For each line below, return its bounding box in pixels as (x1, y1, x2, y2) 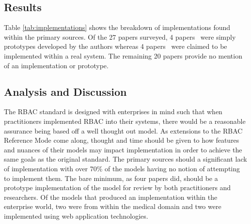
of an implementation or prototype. (4, 60, 109, 70)
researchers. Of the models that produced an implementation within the (4, 192, 218, 202)
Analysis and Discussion (4, 84, 127, 99)
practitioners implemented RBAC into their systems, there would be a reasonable (4, 116, 246, 126)
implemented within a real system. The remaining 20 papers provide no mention (4, 50, 242, 60)
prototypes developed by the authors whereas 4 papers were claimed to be (4, 41, 227, 51)
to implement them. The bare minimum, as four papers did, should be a (4, 173, 218, 183)
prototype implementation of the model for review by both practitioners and (4, 182, 231, 193)
